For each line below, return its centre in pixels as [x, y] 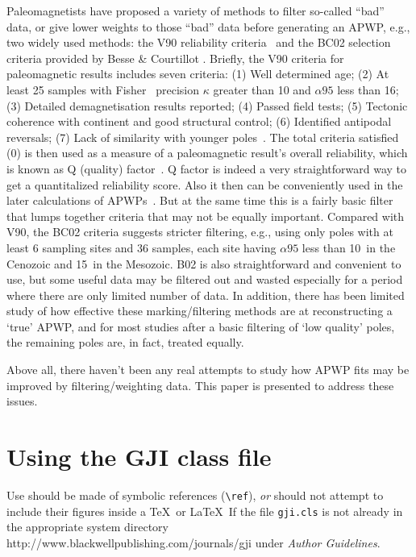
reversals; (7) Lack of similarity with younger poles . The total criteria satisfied [203, 137]
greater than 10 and [262, 89]
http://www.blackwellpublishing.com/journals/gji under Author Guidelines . [193, 542]
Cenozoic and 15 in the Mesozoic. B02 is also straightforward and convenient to [204, 263]
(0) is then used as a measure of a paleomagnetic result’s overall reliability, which [207, 153]
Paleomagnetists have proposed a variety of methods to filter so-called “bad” [196, 10]
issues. [22, 401]
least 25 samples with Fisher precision [103, 89]
